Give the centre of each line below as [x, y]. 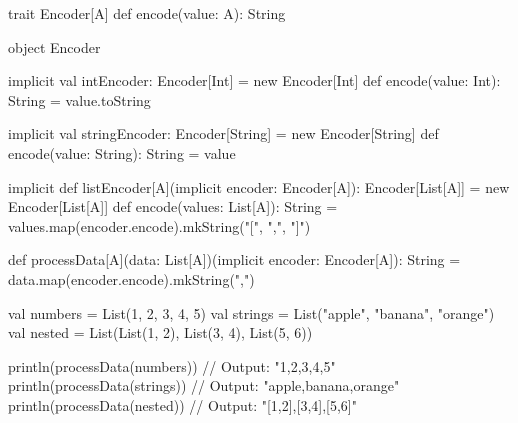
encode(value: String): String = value [122, 152]
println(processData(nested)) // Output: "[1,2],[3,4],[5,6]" [182, 404]
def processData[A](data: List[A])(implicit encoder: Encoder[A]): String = [234, 259]
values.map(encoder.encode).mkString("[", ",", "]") [159, 225]
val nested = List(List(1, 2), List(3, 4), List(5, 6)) [160, 332]
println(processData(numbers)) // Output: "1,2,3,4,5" [172, 365]
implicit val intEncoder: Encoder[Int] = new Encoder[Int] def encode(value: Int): [254, 80]
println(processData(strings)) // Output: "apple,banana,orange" [204, 385]
